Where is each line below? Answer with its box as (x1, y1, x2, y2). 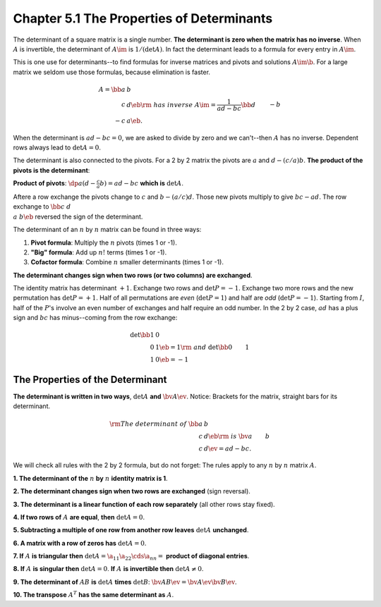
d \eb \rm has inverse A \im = (126, 101, 217, 109)
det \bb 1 (129, 331, 155, 339)
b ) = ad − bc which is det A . (99, 179, 183, 188)
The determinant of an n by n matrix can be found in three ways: (13, 226, 202, 234)
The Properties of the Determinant (13, 374, 167, 386)
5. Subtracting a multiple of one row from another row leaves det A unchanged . (13, 526, 249, 534)
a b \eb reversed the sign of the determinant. (13, 212, 143, 221)
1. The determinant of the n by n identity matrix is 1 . (13, 474, 169, 482)
